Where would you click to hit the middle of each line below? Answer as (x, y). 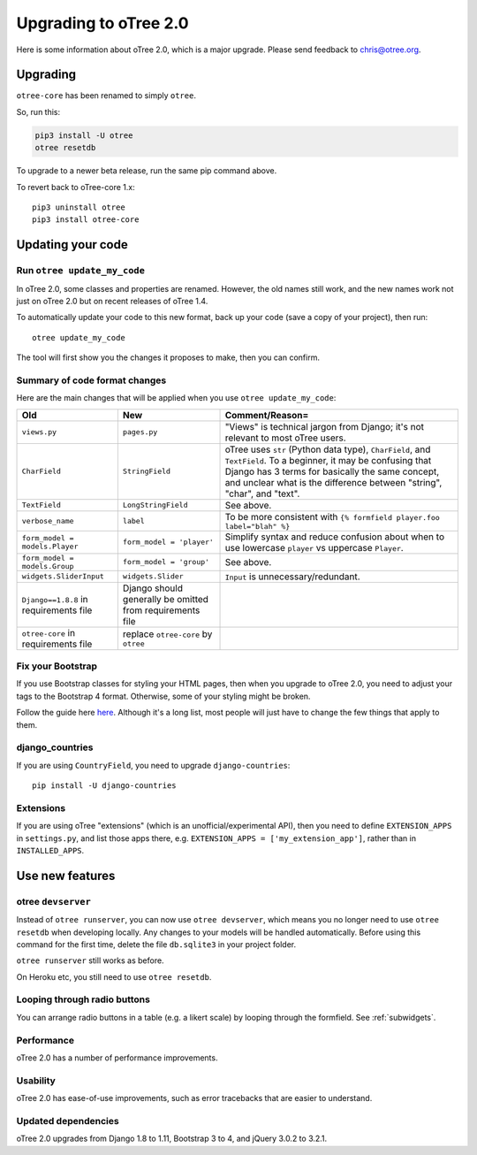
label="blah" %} (257, 526)
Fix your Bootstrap (57, 666)
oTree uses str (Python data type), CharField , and (328, 449)
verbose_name (48, 520)
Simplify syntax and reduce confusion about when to (335, 537)
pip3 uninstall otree (79, 207)
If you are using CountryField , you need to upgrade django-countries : (153, 765)
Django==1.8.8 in (55, 599)
